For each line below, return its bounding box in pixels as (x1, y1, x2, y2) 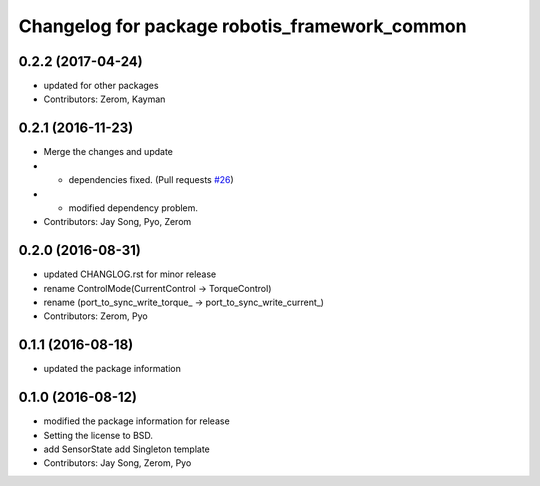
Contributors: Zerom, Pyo (43, 310, 149, 322)
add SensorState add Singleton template (43, 443, 210, 455)
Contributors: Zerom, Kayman (43, 93, 166, 105)
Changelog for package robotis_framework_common (18, 15, 467, 37)
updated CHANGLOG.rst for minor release (43, 268, 217, 280)
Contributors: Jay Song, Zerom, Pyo (43, 457, 192, 469)
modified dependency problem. (68, 201, 199, 214)
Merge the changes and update (43, 146, 174, 158)
